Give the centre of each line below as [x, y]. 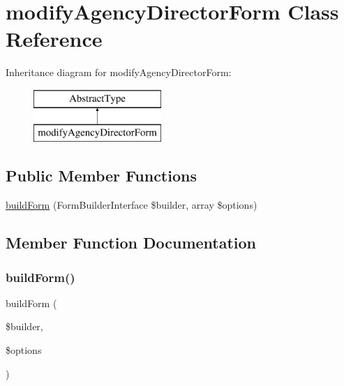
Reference [54, 39]
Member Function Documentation [131, 243]
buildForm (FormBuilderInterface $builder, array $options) [132, 205]
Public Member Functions [101, 176]
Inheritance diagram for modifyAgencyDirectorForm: [119, 72]
